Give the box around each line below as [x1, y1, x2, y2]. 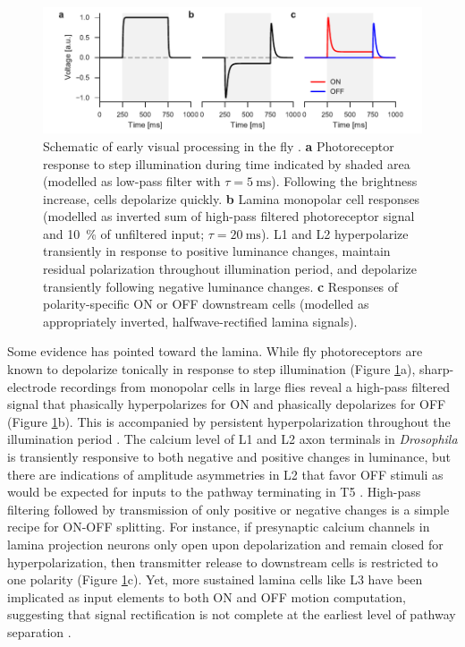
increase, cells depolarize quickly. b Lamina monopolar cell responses [43, 189, 420, 208]
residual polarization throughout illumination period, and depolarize [43, 260, 418, 278]
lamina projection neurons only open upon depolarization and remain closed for [7, 534, 444, 553]
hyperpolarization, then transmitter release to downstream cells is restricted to [7, 552, 438, 571]
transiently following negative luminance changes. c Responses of [43, 277, 399, 295]
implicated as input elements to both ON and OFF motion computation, [7, 587, 406, 606]
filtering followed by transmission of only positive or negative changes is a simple [7, 499, 450, 518]
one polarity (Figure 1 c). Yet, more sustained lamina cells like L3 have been [7, 570, 423, 589]
